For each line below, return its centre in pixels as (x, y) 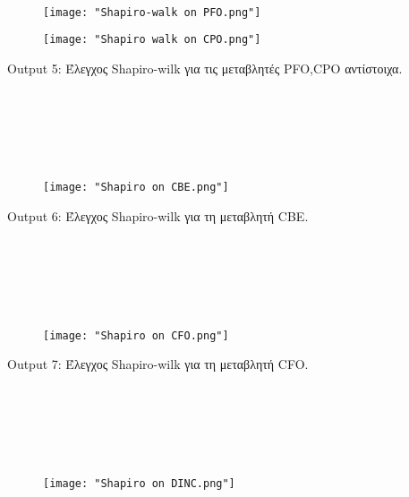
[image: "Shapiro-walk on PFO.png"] (152, 12)
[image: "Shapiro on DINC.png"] (139, 483)
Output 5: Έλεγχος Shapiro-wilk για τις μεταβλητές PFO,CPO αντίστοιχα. (205, 69)
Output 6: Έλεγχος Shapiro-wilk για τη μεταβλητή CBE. (158, 216)
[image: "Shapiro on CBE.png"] (136, 188)
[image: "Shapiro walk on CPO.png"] (152, 40)
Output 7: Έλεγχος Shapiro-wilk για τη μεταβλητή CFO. (158, 364)
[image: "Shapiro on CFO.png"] (136, 335)
